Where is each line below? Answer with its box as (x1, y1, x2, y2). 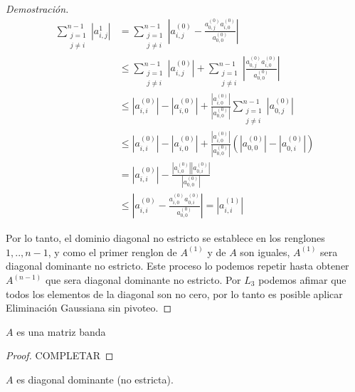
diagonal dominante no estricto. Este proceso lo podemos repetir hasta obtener (6, 258, 349, 273)
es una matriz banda (16, 324, 106, 339)
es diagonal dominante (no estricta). (16, 371, 174, 386)
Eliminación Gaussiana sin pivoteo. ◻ (6, 300, 172, 315)
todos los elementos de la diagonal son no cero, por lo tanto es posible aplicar (6, 286, 343, 301)
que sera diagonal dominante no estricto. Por (45, 272, 241, 287)
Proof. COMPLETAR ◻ (6, 348, 114, 363)
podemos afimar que (258, 272, 346, 287)
